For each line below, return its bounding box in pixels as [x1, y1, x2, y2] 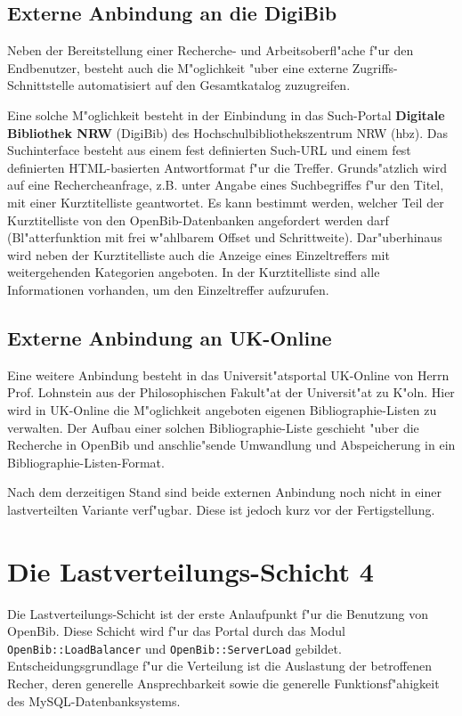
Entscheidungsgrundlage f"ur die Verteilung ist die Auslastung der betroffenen [7, 656, 433, 675]
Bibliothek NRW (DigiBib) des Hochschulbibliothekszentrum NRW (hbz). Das [7, 123, 449, 142]
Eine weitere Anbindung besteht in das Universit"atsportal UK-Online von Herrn [7, 365, 450, 384]
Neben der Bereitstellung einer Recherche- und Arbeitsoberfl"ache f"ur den [7, 41, 414, 60]
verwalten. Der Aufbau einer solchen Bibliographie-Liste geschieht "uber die [7, 418, 419, 436]
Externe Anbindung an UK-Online [7, 323, 332, 351]
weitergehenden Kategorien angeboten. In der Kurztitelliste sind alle [7, 263, 380, 281]
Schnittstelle [7, 76, 75, 94]
